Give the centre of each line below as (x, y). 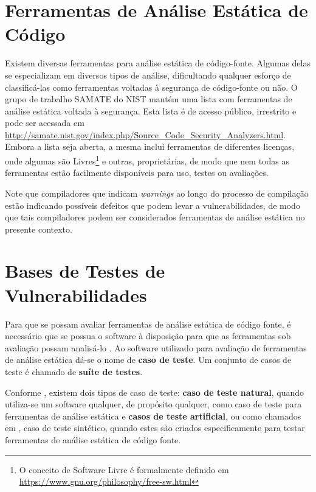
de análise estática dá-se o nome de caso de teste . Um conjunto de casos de (148, 360)
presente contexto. (39, 229)
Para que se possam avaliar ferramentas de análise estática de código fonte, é (148, 324)
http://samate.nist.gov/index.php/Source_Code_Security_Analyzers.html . (146, 134)
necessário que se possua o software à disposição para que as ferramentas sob (148, 336)
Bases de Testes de (85, 271)
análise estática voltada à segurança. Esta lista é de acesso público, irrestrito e (151, 111)
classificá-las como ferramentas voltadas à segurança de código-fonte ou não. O (151, 87)
